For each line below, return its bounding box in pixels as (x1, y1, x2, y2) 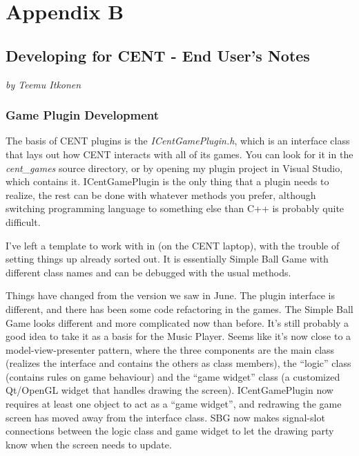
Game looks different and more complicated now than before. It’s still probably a (6, 315, 349, 330)
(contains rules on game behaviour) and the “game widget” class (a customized (6, 369, 340, 383)
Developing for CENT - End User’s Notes (6, 44, 310, 66)
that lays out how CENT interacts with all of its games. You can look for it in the (6, 146, 353, 161)
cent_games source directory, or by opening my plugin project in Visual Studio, (6, 160, 343, 175)
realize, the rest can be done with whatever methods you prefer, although (6, 187, 316, 202)
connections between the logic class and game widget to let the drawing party (6, 424, 334, 438)
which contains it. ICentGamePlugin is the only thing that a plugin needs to (6, 174, 329, 189)
